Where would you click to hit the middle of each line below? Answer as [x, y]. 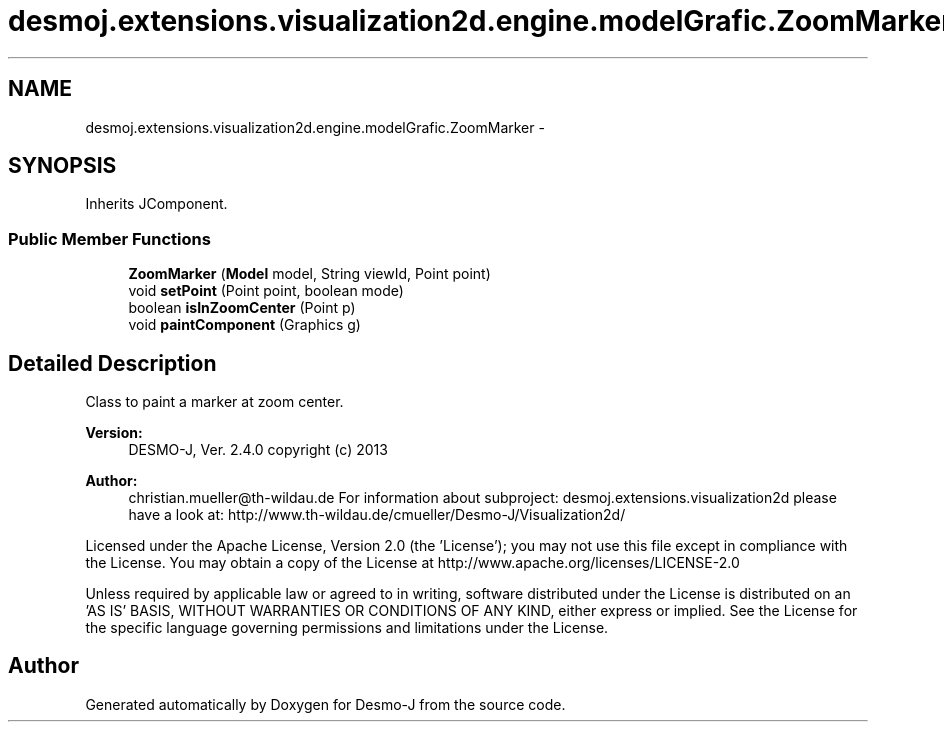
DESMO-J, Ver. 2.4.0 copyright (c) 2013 [258, 450]
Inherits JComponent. [156, 204]
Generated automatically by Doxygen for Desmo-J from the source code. [325, 704]
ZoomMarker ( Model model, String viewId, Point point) [309, 274]
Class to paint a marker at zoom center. [214, 402]
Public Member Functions [109, 238]
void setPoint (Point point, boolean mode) [266, 291]
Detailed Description [112, 363]
